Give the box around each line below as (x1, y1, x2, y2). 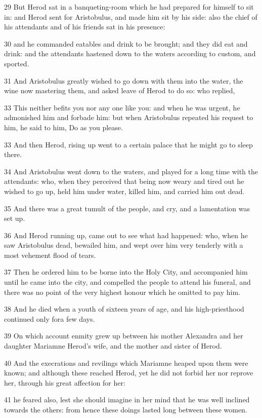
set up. (4, 213, 25, 223)
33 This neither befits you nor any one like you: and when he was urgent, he (4, 102, 240, 112)
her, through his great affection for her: (4, 377, 125, 388)
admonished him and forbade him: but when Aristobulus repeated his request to (4, 112, 253, 123)
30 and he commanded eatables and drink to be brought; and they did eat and (4, 38, 248, 49)
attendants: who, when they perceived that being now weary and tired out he (4, 176, 244, 186)
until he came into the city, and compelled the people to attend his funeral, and (4, 277, 251, 287)
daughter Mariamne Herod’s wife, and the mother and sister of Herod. (4, 340, 222, 351)
